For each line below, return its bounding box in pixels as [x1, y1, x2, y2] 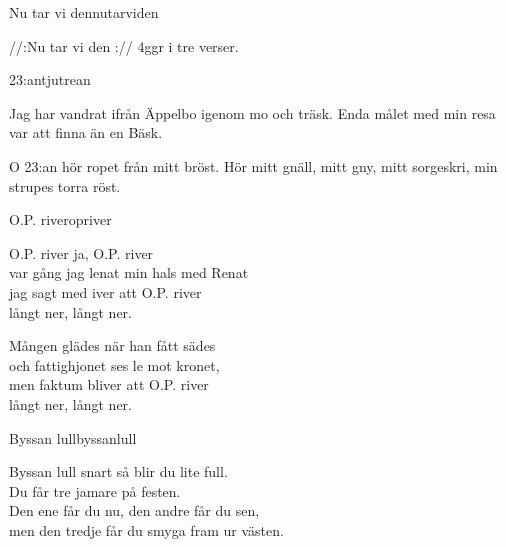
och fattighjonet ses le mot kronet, [9, 354, 220, 375]
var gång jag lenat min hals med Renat [9, 262, 249, 283]
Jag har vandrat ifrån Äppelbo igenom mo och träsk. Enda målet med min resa [9, 102, 496, 123]
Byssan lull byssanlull [9, 427, 137, 448]
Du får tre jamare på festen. [9, 480, 181, 501]
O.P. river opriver [9, 209, 112, 230]
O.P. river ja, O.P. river [9, 242, 154, 263]
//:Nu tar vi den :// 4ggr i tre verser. [9, 35, 239, 56]
